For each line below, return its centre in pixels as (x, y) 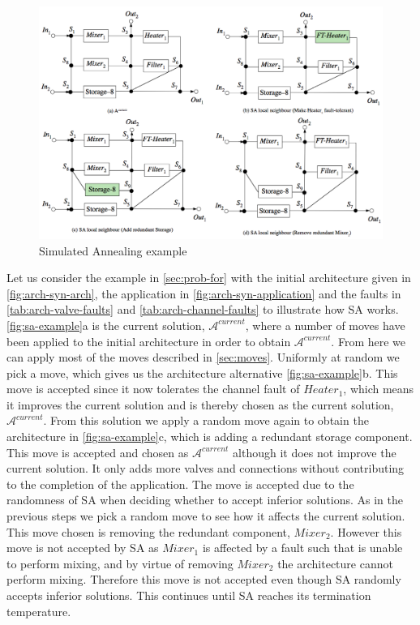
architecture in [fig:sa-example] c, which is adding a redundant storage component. (210, 437)
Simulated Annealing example (113, 250)
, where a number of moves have (325, 325)
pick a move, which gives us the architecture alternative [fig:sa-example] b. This (202, 372)
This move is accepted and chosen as (98, 452)
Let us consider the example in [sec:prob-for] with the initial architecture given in (209, 278)
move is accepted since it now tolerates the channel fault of (153, 389)
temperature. (39, 611)
